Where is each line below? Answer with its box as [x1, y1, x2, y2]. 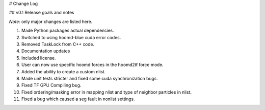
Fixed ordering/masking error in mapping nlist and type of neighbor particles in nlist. [21, 89, 192, 95]
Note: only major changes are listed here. [9, 19, 93, 24]
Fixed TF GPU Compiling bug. [21, 82, 81, 88]
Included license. [21, 55, 56, 61]
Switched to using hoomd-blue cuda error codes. [21, 34, 121, 40]
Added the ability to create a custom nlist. [21, 68, 106, 74]
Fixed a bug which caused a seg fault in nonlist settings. [21, 96, 135, 102]
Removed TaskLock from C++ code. [21, 41, 95, 47]
